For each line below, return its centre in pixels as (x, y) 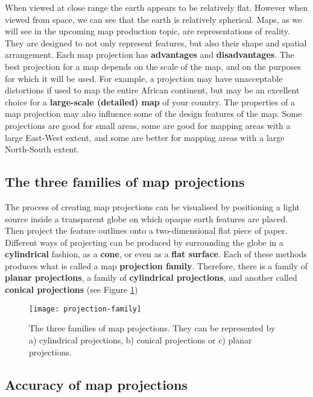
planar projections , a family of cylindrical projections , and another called (151, 277)
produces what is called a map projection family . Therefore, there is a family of (156, 265)
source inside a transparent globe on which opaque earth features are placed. (147, 218)
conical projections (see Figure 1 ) (71, 289)
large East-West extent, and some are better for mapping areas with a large (145, 137)
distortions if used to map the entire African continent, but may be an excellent (152, 90)
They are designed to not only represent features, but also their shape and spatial (156, 42)
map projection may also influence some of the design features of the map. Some (153, 114)
